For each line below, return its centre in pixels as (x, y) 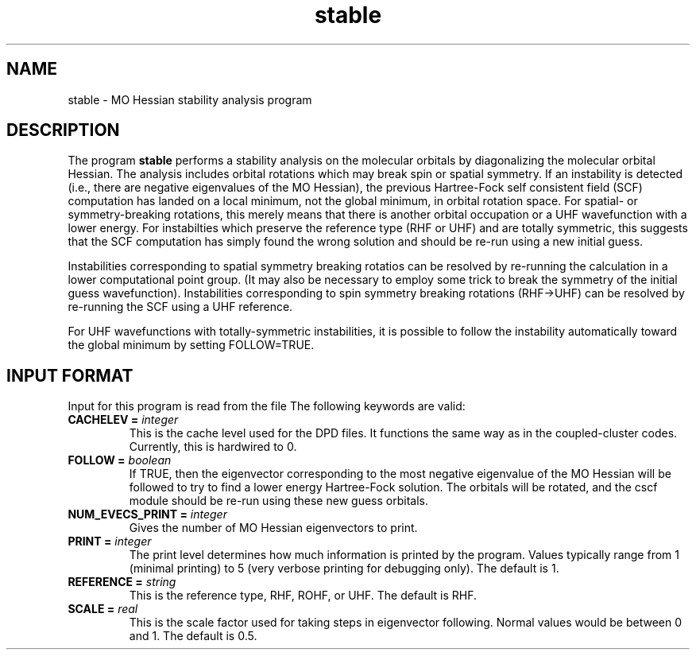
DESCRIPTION (63, 130)
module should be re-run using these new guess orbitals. (278, 501)
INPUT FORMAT (70, 375)
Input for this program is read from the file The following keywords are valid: (267, 406)
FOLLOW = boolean (120, 460)
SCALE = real (103, 609)
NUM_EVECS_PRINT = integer (147, 514)
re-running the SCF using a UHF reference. (180, 307)
